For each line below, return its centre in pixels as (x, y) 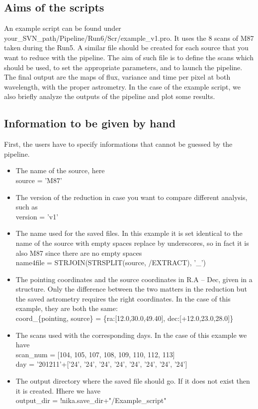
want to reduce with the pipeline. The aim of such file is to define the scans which (129, 57)
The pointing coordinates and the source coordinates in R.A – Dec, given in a (134, 279)
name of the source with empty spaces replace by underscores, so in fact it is (132, 243)
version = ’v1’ (37, 216)
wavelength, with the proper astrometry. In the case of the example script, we (122, 86)
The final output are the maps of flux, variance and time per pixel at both (117, 77)
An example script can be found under (63, 28)
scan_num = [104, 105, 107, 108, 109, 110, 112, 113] (95, 354)
